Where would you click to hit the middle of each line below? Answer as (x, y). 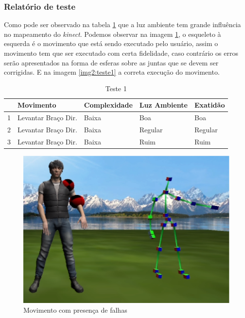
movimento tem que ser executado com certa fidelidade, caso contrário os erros (121, 53)
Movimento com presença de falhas (75, 310)
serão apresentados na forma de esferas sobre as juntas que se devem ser (111, 62)
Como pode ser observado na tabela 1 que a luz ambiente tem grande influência (122, 24)
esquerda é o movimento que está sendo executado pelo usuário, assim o (111, 43)
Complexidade (108, 105)
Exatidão (210, 105)
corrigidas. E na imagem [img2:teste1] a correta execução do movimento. (112, 72)
